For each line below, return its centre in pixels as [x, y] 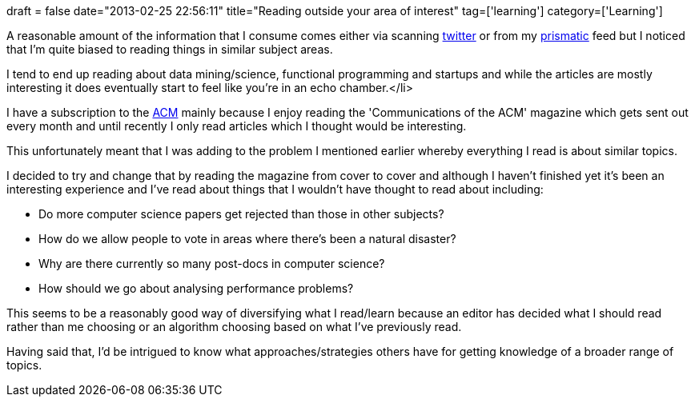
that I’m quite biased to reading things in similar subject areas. [170, 49]
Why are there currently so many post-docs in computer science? [212, 263]
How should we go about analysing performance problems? [196, 288]
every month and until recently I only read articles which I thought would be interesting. [237, 126]
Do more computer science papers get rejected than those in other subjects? [241, 214]
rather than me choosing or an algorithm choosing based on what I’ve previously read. [234, 327]
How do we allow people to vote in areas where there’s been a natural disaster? [247, 239]
